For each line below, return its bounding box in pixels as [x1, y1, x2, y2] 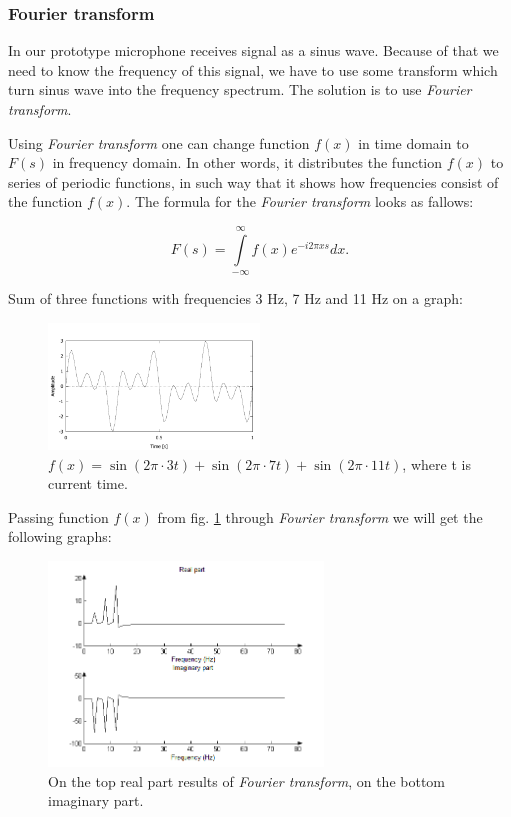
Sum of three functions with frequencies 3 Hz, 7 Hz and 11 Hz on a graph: [8, 288, 463, 309]
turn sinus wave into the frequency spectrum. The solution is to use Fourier [8, 79, 472, 100]
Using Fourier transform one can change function [8, 132, 310, 153]
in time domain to [358, 132, 469, 153]
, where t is [402, 453, 471, 474]
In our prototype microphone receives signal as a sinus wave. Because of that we [8, 40, 499, 61]
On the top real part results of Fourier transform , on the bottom [48, 770, 446, 791]
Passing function [8, 506, 109, 527]
